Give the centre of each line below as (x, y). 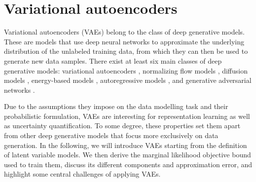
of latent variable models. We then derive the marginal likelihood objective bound (128, 155)
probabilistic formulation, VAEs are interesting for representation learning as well (127, 116)
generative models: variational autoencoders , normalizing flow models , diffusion (126, 70)
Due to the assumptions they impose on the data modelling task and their (116, 106)
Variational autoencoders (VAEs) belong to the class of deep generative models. (124, 32)
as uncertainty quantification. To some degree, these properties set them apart (122, 126)
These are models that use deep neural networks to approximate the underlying (124, 41)
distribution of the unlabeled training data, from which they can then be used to (126, 51)
